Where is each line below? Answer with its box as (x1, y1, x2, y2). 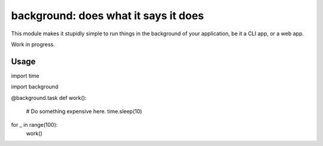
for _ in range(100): (11, 121, 58, 129)
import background (11, 83, 59, 90)
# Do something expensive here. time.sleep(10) (26, 108, 142, 115)
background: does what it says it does (11, 9, 205, 22)
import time (11, 72, 40, 79)
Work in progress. (11, 41, 55, 48)
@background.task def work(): (11, 94, 87, 101)
